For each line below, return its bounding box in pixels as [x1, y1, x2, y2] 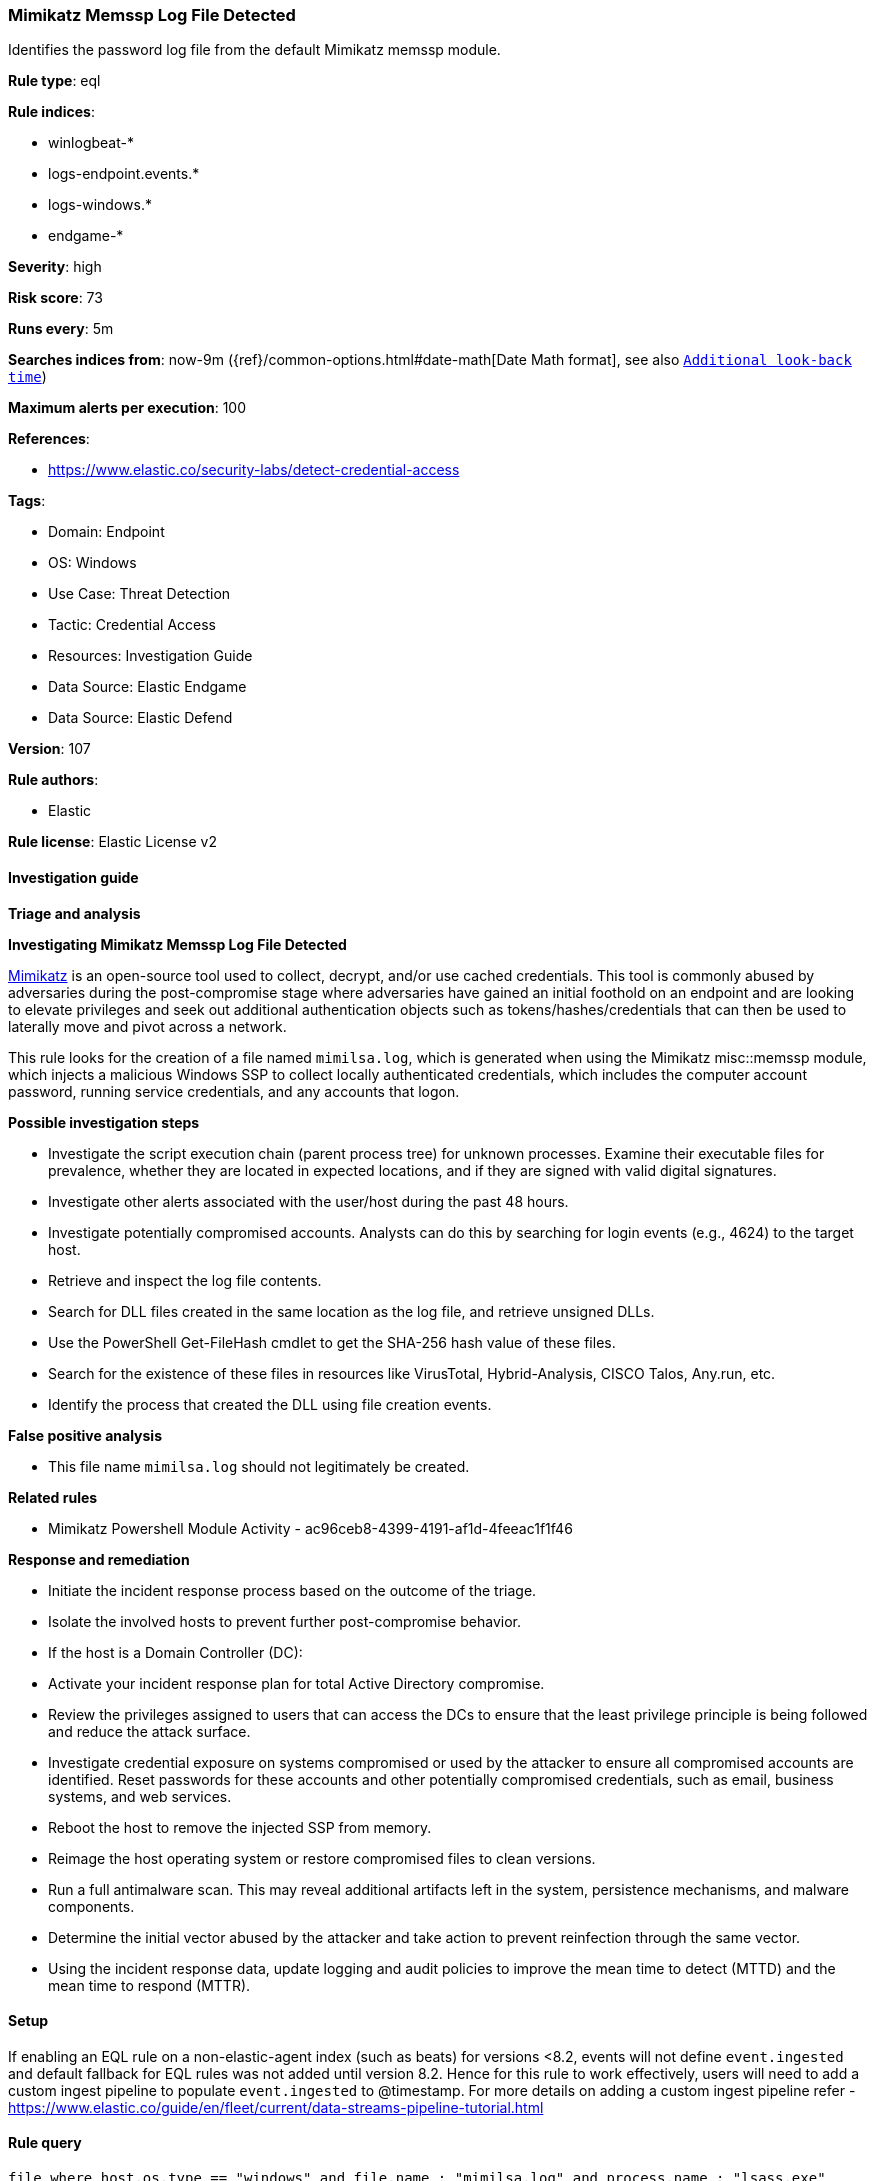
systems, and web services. [48, 1787, 232, 1805]
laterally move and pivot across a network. [8, 1017, 287, 1035]
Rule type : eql [8, 72, 101, 90]
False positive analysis [8, 1426, 162, 1444]
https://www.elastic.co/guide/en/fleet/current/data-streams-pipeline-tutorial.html [8, 2098, 544, 2116]
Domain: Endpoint [48, 523, 165, 541]
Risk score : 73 [8, 289, 103, 307]
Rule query [8, 2134, 82, 2152]
